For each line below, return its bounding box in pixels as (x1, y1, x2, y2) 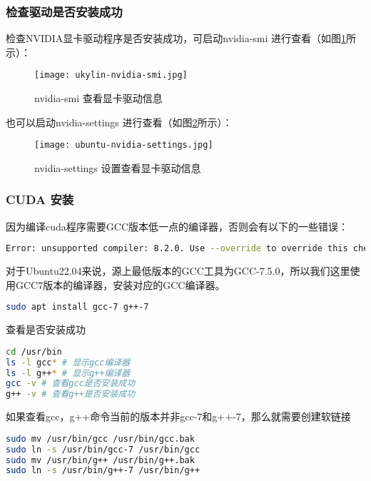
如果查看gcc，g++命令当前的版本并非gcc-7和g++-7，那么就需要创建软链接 (6, 409, 351, 424)
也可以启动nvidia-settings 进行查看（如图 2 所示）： (6, 114, 233, 129)
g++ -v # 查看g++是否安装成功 (6, 389, 136, 400)
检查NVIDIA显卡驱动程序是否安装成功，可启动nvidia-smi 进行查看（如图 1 (6, 31, 347, 46)
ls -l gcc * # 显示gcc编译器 (6, 357, 131, 368)
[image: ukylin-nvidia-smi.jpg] (34, 70, 188, 81)
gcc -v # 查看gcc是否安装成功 (6, 378, 136, 389)
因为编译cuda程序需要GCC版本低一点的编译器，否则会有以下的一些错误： (6, 218, 348, 233)
